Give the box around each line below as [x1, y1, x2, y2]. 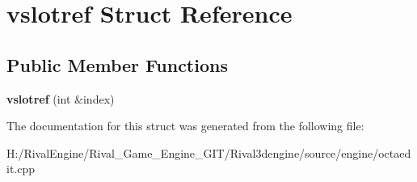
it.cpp [6, 160, 36, 177]
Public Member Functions [6, 52, 228, 77]
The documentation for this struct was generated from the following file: [6, 117, 364, 134]
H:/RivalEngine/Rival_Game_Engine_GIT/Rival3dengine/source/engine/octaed [6, 144, 411, 161]
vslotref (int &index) [6, 90, 115, 107]
